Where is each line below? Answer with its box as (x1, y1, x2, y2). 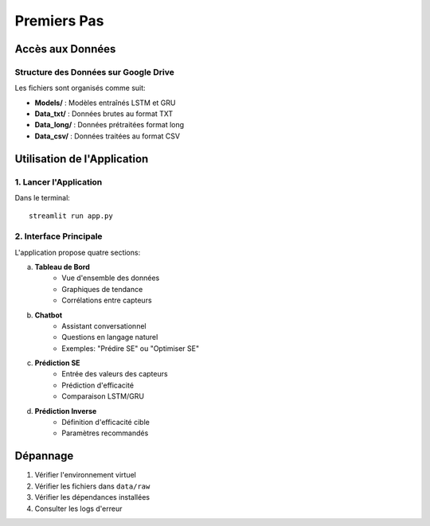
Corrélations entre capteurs (61, 295, 152, 306)
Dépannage (14, 450, 74, 463)
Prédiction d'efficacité (61, 380, 135, 390)
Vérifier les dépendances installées (34, 493, 150, 502)
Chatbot (34, 310, 63, 320)
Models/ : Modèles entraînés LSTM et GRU (34, 98, 176, 107)
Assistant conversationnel (61, 321, 147, 330)
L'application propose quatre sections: (14, 247, 141, 257)
